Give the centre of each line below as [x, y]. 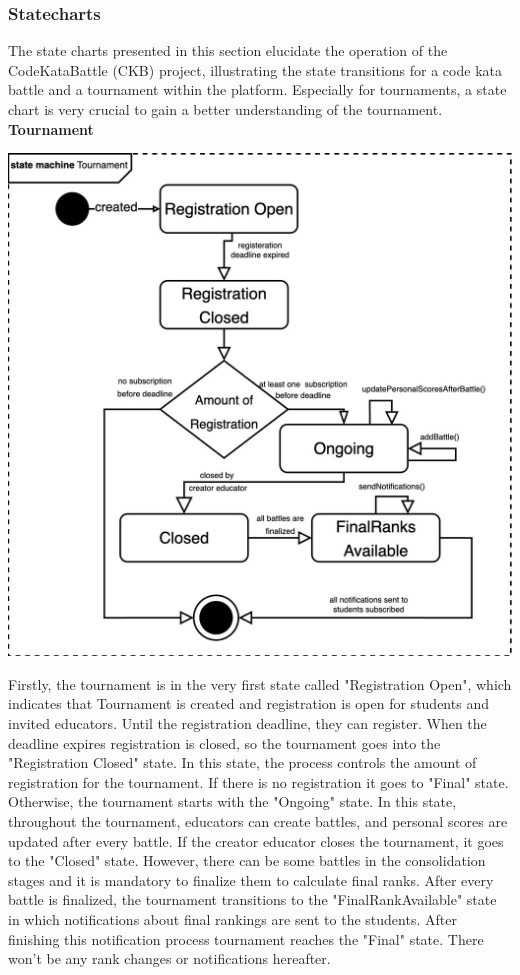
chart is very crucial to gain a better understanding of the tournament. [225, 109]
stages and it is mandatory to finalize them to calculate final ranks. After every [251, 879]
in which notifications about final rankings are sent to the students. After [232, 918]
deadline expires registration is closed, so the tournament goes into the [224, 742]
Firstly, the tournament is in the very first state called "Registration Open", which [260, 683]
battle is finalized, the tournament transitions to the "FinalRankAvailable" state [252, 899]
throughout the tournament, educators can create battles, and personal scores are [258, 820]
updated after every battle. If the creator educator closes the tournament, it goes [256, 840]
